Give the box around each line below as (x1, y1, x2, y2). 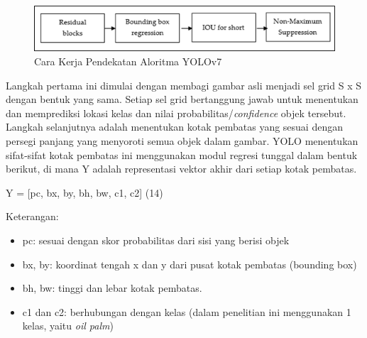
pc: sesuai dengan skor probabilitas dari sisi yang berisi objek (22, 233, 290, 248)
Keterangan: (6, 209, 59, 224)
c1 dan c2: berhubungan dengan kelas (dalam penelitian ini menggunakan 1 (22, 304, 351, 319)
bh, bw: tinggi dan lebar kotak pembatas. (22, 280, 202, 295)
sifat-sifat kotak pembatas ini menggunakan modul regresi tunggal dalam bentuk (6, 147, 358, 162)
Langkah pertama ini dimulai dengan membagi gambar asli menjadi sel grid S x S (6, 77, 361, 92)
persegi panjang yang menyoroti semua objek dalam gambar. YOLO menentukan (6, 133, 358, 148)
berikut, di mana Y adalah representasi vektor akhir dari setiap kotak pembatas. (6, 161, 357, 176)
